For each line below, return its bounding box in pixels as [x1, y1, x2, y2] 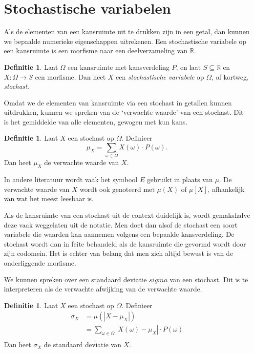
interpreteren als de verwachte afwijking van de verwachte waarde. [4, 284, 202, 294]
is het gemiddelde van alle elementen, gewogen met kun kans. [4, 116, 188, 126]
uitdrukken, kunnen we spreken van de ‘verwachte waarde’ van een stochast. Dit [4, 107, 244, 117]
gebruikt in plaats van [147, 174, 213, 185]
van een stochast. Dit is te [169, 274, 248, 284]
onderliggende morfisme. [4, 257, 76, 268]
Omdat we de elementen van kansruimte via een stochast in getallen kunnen [4, 97, 232, 107]
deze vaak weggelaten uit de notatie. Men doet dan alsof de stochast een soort [4, 219, 238, 229]
